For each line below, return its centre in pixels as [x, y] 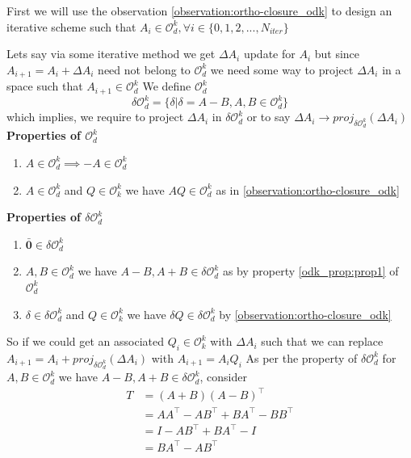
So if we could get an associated [85, 341]
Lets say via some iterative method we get [111, 54]
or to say [268, 117]
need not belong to [144, 69]
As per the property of [302, 357]
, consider [223, 377]
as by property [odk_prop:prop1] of [310, 271]
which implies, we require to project [95, 117]
